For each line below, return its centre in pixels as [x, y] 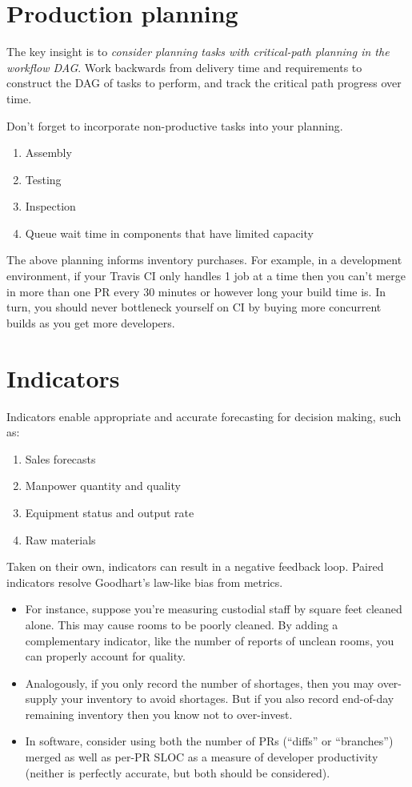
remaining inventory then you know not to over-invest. [159, 714]
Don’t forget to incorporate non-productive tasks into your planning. [175, 125]
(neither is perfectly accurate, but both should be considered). [178, 772]
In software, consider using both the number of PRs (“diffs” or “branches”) [209, 741]
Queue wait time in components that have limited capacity [169, 233]
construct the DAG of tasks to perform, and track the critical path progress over [204, 83]
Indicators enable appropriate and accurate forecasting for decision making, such [204, 416]
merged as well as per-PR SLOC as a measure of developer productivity [202, 757]
